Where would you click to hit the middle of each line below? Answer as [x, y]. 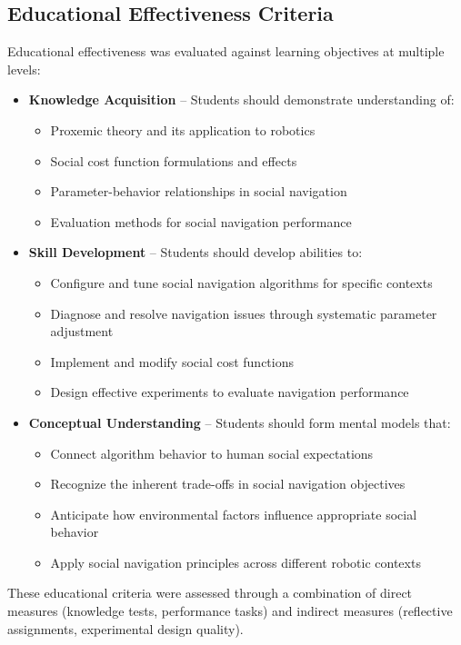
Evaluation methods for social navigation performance [201, 221]
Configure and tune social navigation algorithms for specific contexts [241, 282]
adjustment [82, 331]
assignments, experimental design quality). [125, 628]
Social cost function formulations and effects [174, 160]
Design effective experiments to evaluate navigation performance [230, 392]
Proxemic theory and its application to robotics [183, 129]
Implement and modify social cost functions [172, 361]
